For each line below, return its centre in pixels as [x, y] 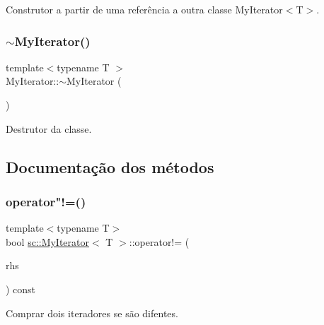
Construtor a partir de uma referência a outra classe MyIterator [144, 9]
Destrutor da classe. [49, 128]
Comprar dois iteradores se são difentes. [92, 313]
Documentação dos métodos [110, 166]
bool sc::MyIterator [48, 241]
